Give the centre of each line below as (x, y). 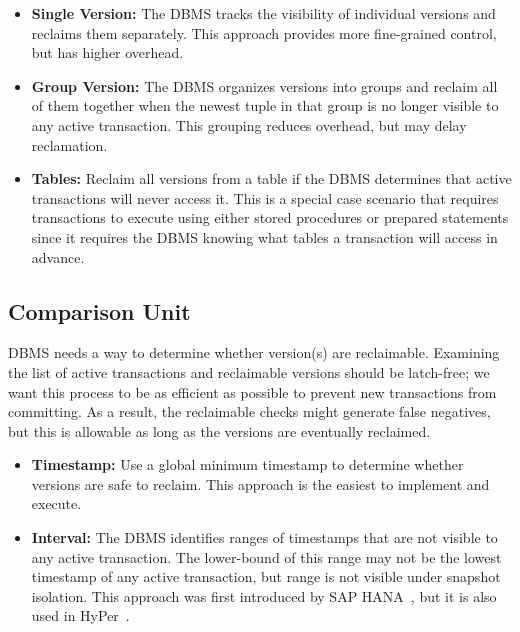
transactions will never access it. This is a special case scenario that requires (265, 197)
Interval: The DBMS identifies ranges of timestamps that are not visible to (264, 537)
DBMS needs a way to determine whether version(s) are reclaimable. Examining (254, 352)
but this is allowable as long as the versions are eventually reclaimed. (219, 430)
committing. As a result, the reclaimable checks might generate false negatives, (249, 411)
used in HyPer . (80, 615)
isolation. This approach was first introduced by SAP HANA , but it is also (264, 595)
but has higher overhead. (107, 52)
